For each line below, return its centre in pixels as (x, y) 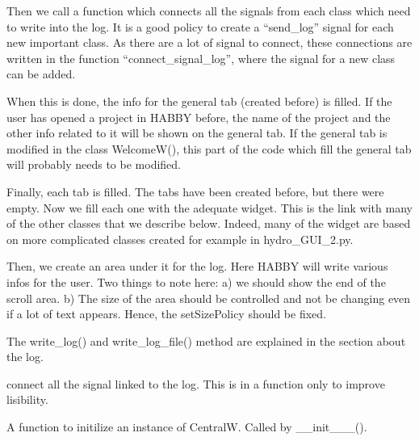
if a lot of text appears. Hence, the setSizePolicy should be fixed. (166, 314)
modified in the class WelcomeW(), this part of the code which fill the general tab (209, 148)
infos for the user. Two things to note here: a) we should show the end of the (196, 281)
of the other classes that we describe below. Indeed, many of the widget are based (209, 223)
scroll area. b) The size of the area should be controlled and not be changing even (209, 298)
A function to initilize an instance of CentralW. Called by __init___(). (187, 427)
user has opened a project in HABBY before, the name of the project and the (199, 117)
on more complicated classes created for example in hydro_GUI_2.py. (180, 239)
